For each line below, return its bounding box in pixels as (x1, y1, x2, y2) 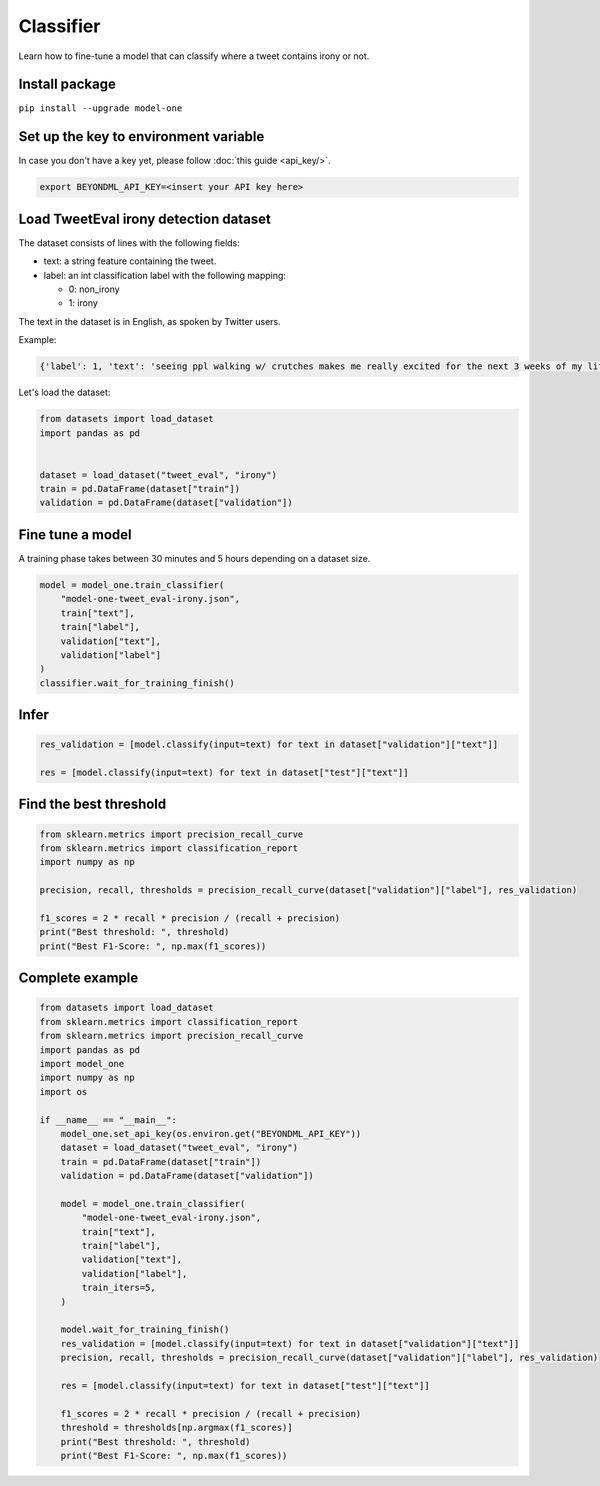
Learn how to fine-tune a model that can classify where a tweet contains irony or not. (18, 50, 370, 62)
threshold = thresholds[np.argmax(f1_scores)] (60, 1422, 294, 1434)
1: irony (68, 297, 99, 309)
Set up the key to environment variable (18, 128, 265, 145)
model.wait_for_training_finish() (60, 1324, 230, 1335)
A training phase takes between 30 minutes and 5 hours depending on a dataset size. (18, 552, 371, 564)
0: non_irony (68, 283, 120, 295)
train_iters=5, (81, 1282, 157, 1294)
